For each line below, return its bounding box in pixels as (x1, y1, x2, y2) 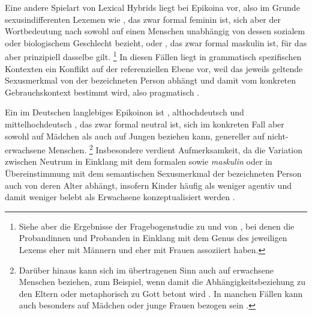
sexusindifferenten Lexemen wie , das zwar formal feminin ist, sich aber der (5, 13, 281, 25)
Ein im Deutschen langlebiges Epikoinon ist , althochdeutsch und (5, 106, 244, 118)
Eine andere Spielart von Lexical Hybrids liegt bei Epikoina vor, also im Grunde (5, 1, 300, 13)
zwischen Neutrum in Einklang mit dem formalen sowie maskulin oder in (5, 155, 272, 168)
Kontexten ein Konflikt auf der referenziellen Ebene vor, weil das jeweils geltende (5, 62, 303, 75)
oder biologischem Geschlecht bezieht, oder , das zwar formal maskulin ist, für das (5, 36, 307, 49)
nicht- (267, 129, 289, 142)
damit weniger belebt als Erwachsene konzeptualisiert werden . (5, 191, 235, 203)
